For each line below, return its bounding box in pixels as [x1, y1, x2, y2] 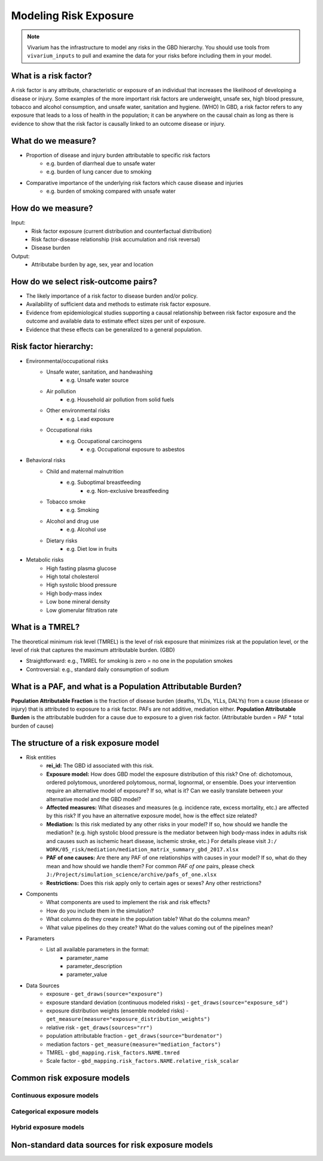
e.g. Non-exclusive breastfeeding [87, 487, 169, 494]
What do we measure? [11, 135, 97, 146]
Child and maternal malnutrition [46, 468, 124, 475]
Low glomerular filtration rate [46, 607, 118, 614]
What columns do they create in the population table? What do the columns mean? [46, 916, 250, 923]
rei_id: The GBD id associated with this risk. [46, 762, 154, 769]
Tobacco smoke [46, 498, 86, 505]
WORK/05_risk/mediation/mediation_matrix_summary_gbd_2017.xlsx [46, 846, 239, 853]
